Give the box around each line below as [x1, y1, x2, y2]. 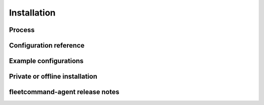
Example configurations [9, 57, 84, 65]
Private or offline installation [9, 72, 97, 81]
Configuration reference [9, 41, 85, 50]
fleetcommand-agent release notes [9, 88, 120, 96]
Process [9, 26, 35, 34]
